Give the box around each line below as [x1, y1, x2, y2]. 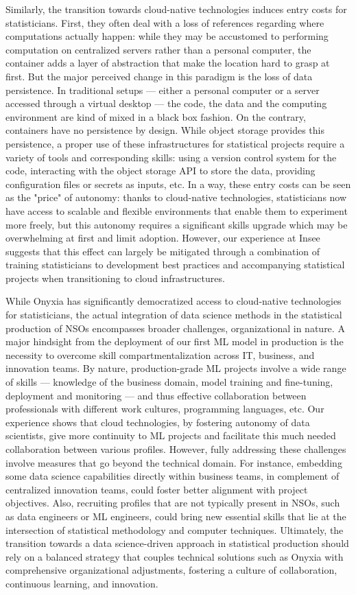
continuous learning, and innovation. [5, 576, 158, 590]
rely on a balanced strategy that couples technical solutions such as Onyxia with [5, 549, 344, 563]
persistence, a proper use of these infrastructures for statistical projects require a [5, 136, 345, 150]
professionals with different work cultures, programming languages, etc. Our [5, 401, 324, 416]
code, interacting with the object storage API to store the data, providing [5, 163, 316, 178]
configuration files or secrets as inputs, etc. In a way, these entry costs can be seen [5, 176, 351, 191]
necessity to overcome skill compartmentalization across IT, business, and [5, 347, 315, 362]
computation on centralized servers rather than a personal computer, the [5, 42, 311, 56]
